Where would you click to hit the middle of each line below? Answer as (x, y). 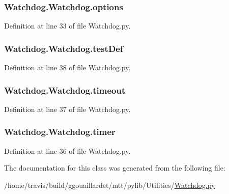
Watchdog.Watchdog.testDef (64, 48)
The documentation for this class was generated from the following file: (115, 168)
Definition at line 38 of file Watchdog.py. (67, 67)
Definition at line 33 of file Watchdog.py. (67, 26)
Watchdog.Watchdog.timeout (65, 90)
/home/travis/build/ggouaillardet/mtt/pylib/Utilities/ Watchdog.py (110, 185)
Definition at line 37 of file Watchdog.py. (67, 109)
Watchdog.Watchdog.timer (60, 132)
